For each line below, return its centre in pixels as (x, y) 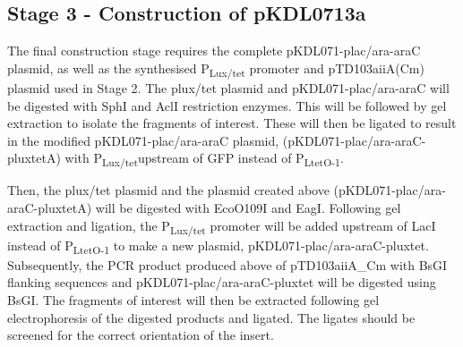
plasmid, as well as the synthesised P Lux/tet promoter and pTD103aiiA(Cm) (216, 69)
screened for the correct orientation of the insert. (141, 335)
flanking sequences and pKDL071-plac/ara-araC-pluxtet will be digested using (222, 282)
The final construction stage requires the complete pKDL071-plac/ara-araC (214, 51)
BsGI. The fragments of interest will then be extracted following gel (193, 300)
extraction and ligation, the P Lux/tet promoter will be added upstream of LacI (222, 226)
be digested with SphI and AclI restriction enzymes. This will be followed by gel (227, 105)
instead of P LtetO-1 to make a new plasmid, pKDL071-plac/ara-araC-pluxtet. (218, 246)
